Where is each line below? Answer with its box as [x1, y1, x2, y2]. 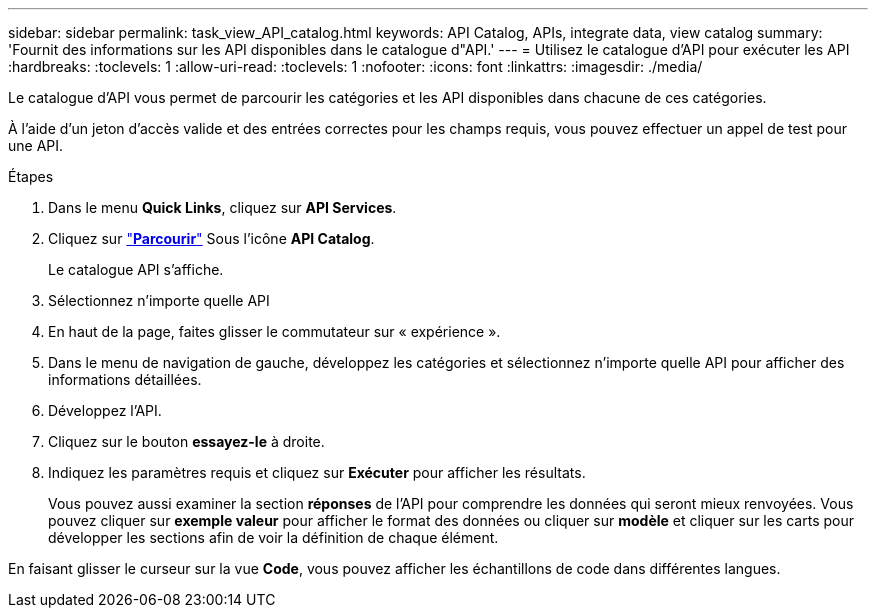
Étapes [8, 168, 54, 185]
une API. [8, 137, 64, 154]
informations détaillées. [48, 371, 202, 388]
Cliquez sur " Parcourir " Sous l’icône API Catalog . [48, 230, 375, 247]
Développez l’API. [48, 402, 162, 419]
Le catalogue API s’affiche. [48, 261, 224, 278]
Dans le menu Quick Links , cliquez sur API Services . [48, 199, 397, 216]
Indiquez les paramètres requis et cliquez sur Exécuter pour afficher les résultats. [48, 464, 586, 481]
